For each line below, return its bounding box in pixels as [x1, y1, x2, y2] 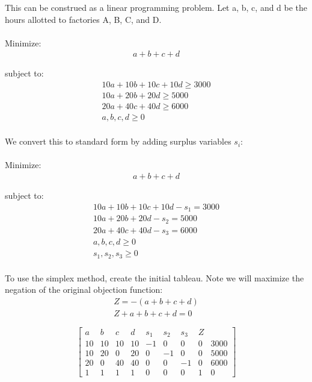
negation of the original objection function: [5, 283, 163, 296]
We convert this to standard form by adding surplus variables [5, 135, 231, 148]
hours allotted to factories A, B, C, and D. [5, 13, 162, 25]
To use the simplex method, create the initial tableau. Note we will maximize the [5, 271, 304, 284]
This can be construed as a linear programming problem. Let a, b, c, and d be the [5, 1, 308, 13]
